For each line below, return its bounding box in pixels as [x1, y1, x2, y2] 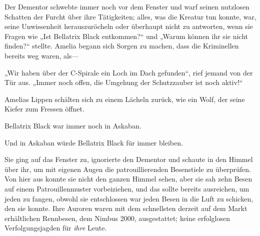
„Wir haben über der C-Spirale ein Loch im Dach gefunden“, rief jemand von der [4, 67, 253, 77]
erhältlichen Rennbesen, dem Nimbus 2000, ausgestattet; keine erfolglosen [4, 212, 230, 223]
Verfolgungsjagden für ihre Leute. [4, 222, 107, 233]
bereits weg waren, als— [4, 50, 79, 60]
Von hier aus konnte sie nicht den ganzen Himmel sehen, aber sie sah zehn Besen [4, 173, 252, 184]
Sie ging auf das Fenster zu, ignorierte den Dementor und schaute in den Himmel [4, 154, 253, 164]
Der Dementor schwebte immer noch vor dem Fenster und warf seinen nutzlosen [4, 1, 249, 11]
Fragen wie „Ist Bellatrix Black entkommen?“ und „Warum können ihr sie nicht [4, 30, 248, 41]
